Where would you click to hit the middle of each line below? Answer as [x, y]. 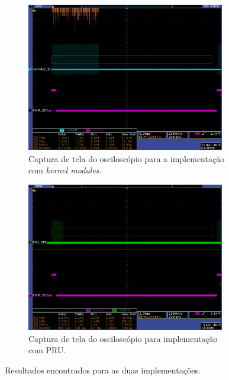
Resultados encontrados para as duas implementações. [103, 370]
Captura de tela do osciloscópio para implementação [123, 338]
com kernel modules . [65, 170]
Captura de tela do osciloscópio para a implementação [127, 158]
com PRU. [47, 350]
